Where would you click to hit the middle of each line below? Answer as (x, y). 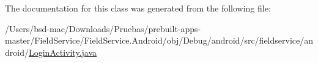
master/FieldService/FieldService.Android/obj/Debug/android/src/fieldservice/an (159, 40)
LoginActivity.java (63, 52)
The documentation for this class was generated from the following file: (138, 8)
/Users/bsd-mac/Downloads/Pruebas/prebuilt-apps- (103, 28)
